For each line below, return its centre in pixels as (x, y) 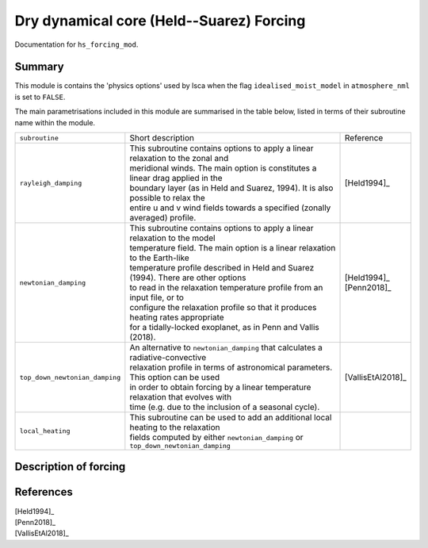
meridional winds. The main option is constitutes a (223, 168)
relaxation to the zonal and (179, 159)
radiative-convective (168, 358)
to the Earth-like (159, 258)
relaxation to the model (172, 238)
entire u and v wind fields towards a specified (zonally (230, 208)
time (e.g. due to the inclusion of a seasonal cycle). (225, 407)
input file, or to (157, 297)
